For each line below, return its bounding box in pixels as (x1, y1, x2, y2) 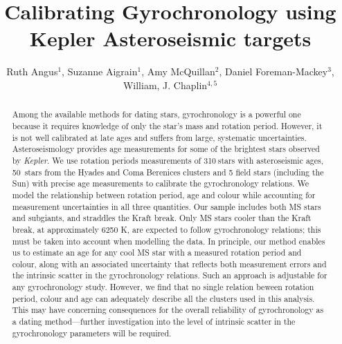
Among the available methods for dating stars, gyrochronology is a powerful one (12, 108, 301, 120)
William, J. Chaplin (123, 77, 208, 92)
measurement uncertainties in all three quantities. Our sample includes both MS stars (12, 200, 321, 212)
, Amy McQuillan (141, 64, 215, 79)
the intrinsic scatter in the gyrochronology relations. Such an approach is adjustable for (12, 269, 327, 281)
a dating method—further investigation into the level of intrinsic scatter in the (12, 316, 296, 327)
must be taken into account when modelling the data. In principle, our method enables (12, 235, 325, 247)
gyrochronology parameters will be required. (12, 327, 172, 338)
